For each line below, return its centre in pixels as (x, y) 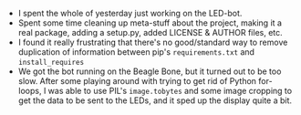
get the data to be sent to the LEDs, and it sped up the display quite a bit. (155, 100)
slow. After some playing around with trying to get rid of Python (137, 81)
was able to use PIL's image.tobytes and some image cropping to (170, 91)
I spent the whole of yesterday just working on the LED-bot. (130, 13)
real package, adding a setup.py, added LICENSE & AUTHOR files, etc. (150, 32)
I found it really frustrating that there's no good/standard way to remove (153, 42)
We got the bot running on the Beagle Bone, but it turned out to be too (150, 71)
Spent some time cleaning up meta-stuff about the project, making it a (150, 23)
